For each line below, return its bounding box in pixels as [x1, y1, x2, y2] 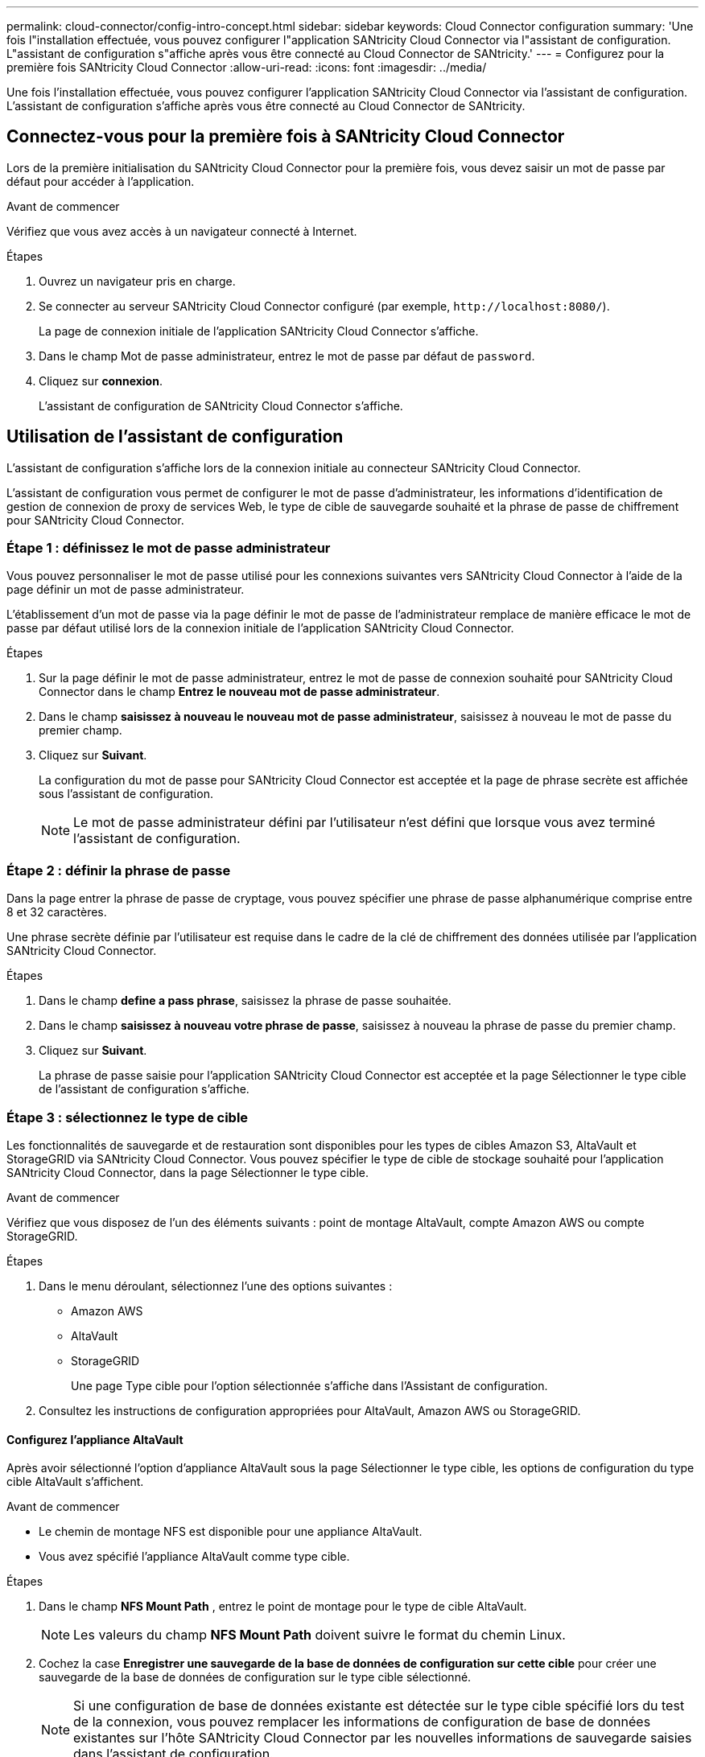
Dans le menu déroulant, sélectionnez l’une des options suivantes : [39, 1278, 393, 1293]
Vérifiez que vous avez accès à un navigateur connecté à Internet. [6, 224, 357, 238]
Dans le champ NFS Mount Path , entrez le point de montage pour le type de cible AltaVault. [39, 1599, 527, 1614]
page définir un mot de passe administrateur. [6, 582, 245, 597]
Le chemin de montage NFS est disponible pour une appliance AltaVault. [39, 1525, 423, 1539]
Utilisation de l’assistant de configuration [6, 426, 344, 447]
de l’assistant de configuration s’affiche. [39, 1082, 249, 1097]
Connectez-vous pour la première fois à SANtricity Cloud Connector [6, 126, 565, 147]
